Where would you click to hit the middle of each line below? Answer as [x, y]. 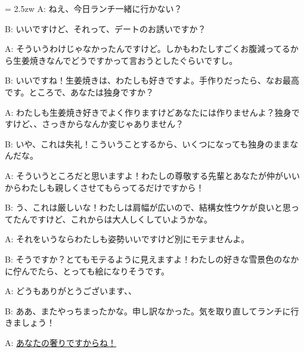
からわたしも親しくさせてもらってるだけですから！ [105, 187]
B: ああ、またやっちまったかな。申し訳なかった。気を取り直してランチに [148, 311]
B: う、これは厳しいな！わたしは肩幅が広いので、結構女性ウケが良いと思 [148, 207]
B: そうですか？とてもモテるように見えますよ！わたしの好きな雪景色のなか [152, 259]
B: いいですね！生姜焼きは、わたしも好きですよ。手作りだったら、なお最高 [152, 80]
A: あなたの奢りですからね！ [61, 342]
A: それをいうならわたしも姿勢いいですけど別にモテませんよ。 [127, 239]
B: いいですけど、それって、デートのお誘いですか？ [106, 28]
